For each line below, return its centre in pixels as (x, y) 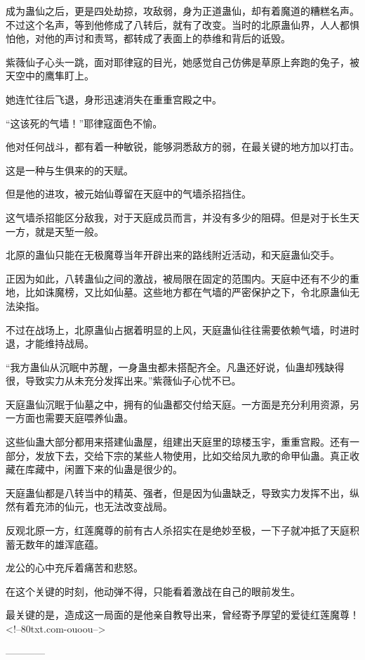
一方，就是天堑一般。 (55, 231)
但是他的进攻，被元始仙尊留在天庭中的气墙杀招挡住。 (128, 194)
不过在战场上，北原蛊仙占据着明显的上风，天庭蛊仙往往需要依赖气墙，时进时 (182, 329)
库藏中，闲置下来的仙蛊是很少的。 (104, 469)
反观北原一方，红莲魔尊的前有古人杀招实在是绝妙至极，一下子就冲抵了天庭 (178, 530)
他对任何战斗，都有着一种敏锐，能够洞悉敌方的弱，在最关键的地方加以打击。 (182, 147)
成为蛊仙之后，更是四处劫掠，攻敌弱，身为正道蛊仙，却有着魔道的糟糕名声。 (182, 11)
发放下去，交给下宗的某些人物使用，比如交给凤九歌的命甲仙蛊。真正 (192, 455)
